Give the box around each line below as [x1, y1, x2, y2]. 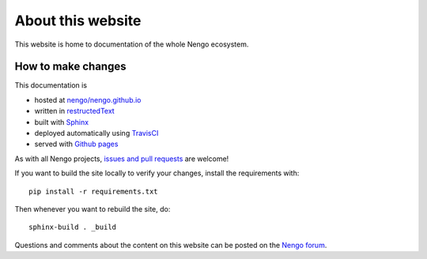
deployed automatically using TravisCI [34, 129, 159, 138]
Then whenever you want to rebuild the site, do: [14, 204, 171, 213]
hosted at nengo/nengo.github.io [34, 95, 142, 104]
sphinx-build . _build [28, 223, 117, 232]
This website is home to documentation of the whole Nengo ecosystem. [14, 39, 249, 49]
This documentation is [14, 81, 87, 90]
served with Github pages [34, 139, 119, 149]
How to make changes [14, 60, 127, 73]
